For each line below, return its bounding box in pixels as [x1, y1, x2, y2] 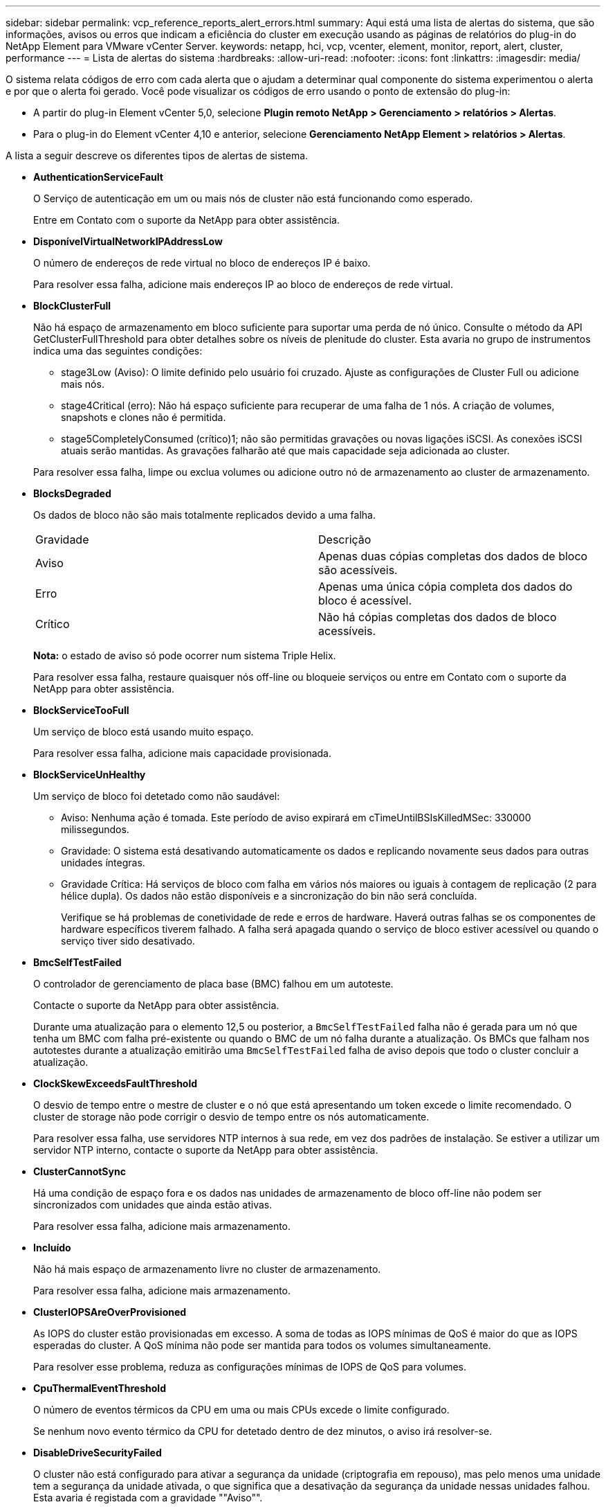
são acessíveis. [318, 563, 398, 577]
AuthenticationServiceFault [33, 171, 163, 183]
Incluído [33, 1242, 71, 1253]
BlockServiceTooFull [33, 704, 129, 716]
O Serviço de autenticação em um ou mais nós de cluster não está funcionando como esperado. [33, 193, 473, 204]
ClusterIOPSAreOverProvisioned [33, 1306, 187, 1318]
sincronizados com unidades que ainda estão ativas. [33, 1199, 273, 1211]
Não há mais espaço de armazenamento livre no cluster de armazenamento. [33, 1263, 381, 1275]
